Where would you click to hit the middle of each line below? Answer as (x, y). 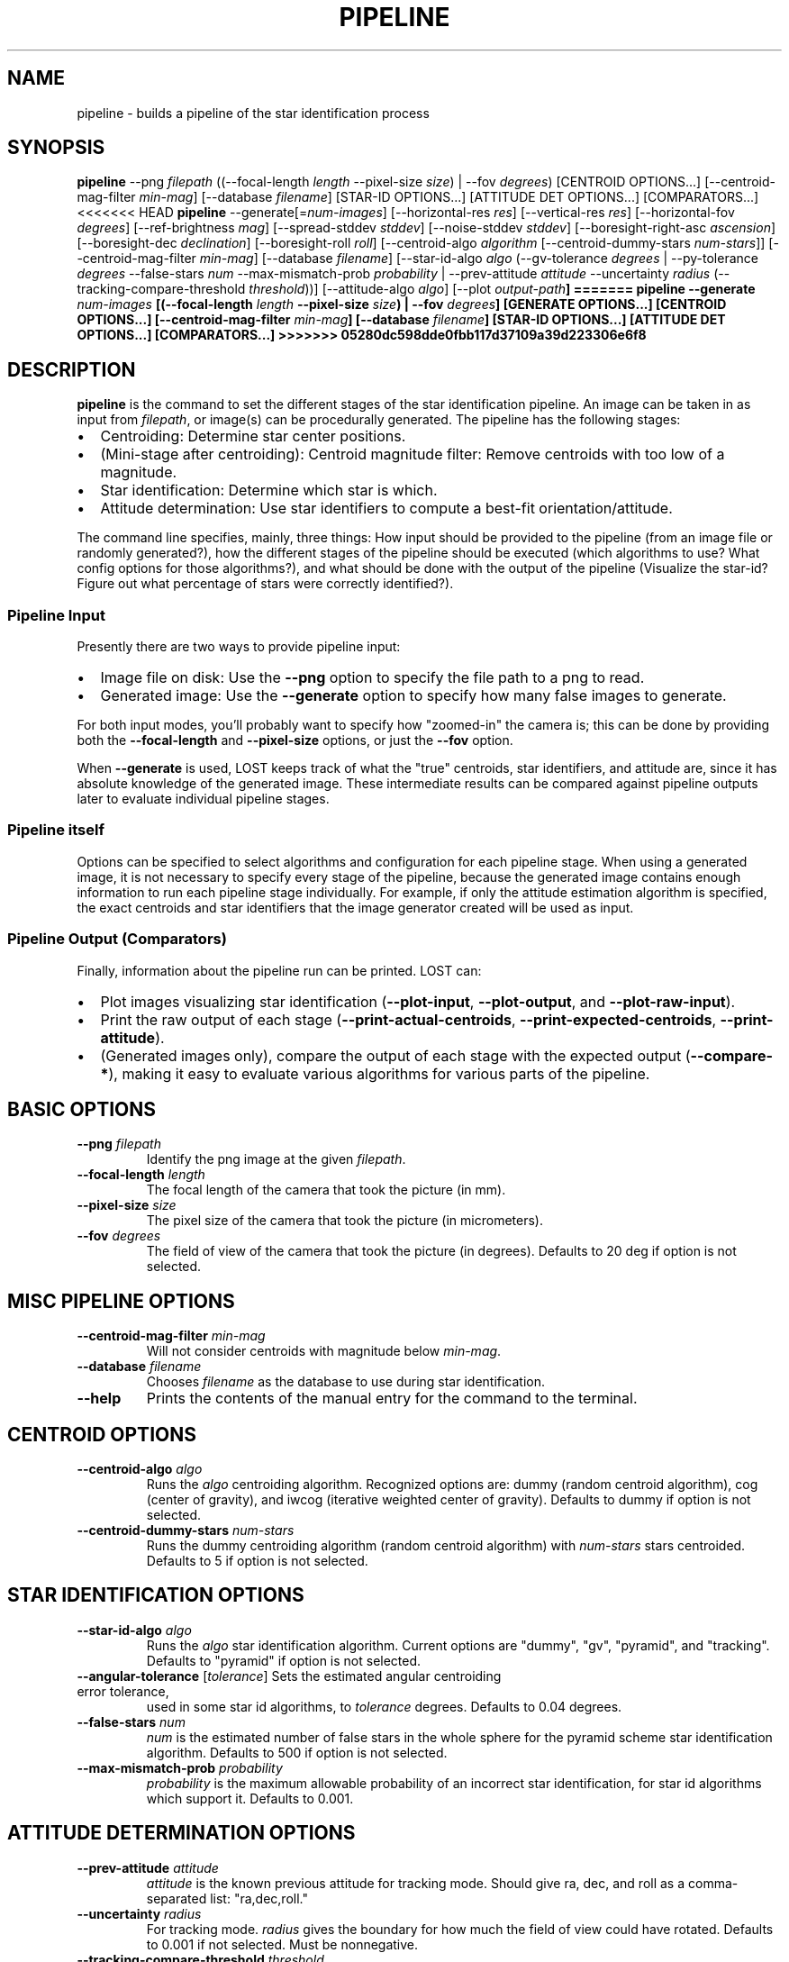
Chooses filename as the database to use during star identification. (346, 1382)
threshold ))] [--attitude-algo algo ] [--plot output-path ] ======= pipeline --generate (502, 289)
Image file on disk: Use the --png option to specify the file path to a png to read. (372, 678)
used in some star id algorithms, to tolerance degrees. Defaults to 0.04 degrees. (384, 1706)
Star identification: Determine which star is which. (269, 490)
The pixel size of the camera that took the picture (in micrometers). (345, 1221)
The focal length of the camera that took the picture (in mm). (326, 1190)
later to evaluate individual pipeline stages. (203, 799)
